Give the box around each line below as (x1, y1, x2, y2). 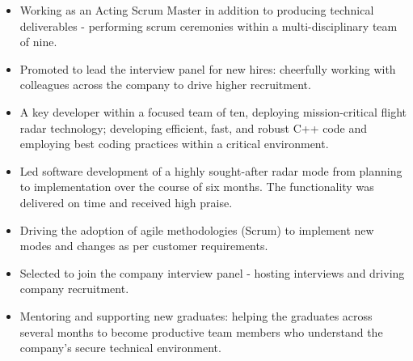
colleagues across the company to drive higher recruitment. (19, 76, 311, 93)
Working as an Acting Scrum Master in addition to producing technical (19, 2, 374, 18)
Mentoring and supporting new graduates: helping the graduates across (19, 307, 373, 324)
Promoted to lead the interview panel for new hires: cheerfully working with (19, 60, 396, 77)
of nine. (19, 33, 57, 50)
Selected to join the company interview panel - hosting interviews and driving (19, 264, 405, 281)
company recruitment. (19, 280, 129, 297)
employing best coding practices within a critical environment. (19, 135, 329, 152)
